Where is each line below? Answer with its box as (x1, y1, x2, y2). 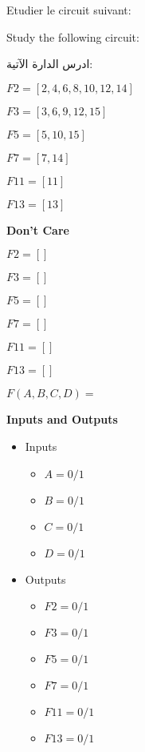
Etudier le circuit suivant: (6, 2, 131, 18)
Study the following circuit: (6, 28, 139, 45)
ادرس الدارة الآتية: (6, 55, 93, 72)
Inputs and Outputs (6, 411, 118, 428)
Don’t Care (6, 221, 69, 238)
